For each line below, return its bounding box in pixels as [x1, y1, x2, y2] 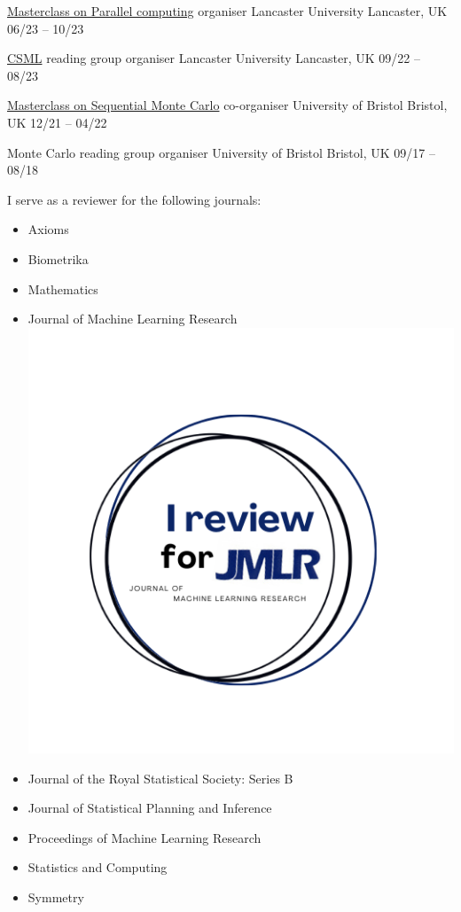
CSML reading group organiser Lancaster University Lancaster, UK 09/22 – [7, 49, 420, 67]
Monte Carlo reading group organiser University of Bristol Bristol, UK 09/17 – [7, 143, 435, 161]
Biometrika [27, 249, 89, 268]
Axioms [27, 220, 69, 238]
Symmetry [27, 887, 84, 906]
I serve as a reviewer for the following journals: [7, 190, 262, 208]
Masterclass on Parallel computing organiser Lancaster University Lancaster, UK [7, 2, 448, 19]
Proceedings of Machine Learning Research [27, 828, 262, 846]
